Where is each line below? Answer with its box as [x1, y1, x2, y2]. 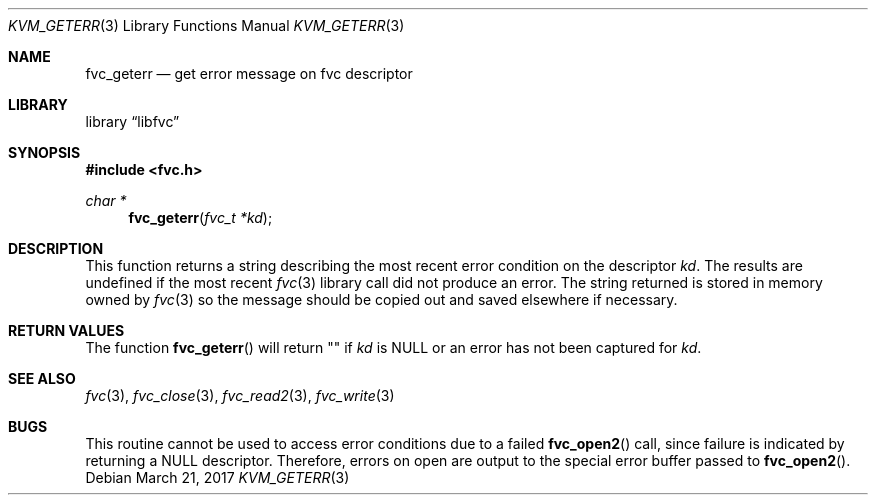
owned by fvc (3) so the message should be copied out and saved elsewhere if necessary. [85, 291, 678, 308]
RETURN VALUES [8, 322, 125, 339]
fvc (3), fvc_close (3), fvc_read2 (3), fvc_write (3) [85, 387, 395, 404]
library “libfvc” [85, 113, 180, 130]
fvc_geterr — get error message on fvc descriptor [85, 65, 413, 82]
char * [85, 192, 127, 209]
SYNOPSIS [8, 144, 81, 161]
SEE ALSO [8, 370, 76, 387]
